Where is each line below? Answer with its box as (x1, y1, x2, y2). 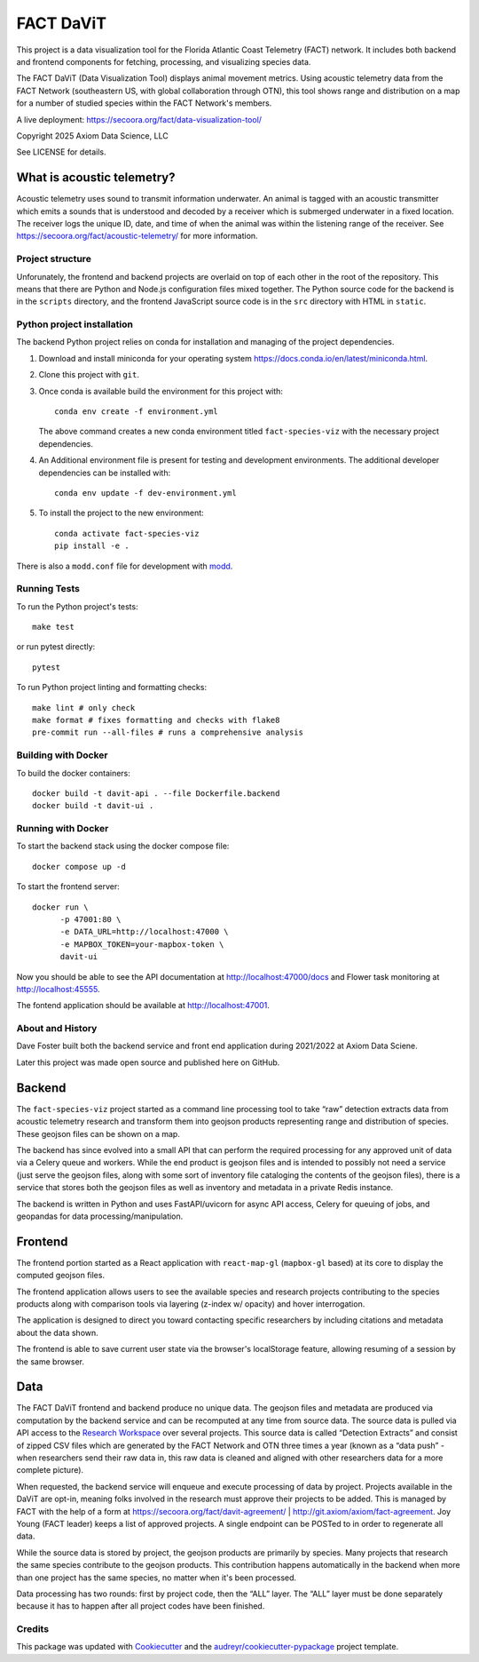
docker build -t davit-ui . (32, 800, 154, 811)
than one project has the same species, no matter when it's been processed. (16, 1572, 297, 1583)
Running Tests (16, 583, 80, 595)
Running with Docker (16, 823, 109, 835)
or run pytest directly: (16, 641, 96, 652)
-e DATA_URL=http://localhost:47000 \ (59, 926, 230, 937)
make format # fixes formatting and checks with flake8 (32, 715, 280, 725)
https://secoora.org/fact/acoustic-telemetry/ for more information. (16, 231, 258, 242)
